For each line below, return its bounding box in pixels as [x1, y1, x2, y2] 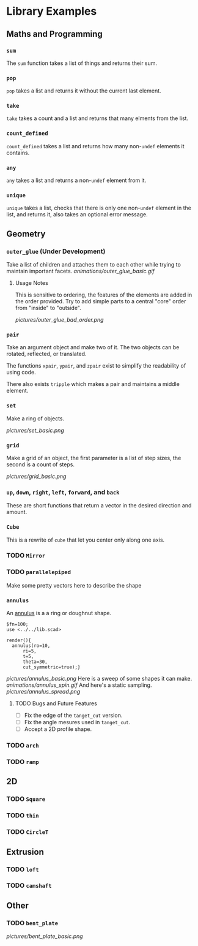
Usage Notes [15, 279, 49, 287]
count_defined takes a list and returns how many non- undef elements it [6, 142, 185, 149]
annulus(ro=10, [12, 643, 51, 649]
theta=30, [22, 659, 48, 665]
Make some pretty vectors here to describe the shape [6, 581, 142, 589]
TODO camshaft [6, 881, 52, 890]
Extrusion [6, 847, 44, 857]
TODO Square [6, 795, 46, 803]
